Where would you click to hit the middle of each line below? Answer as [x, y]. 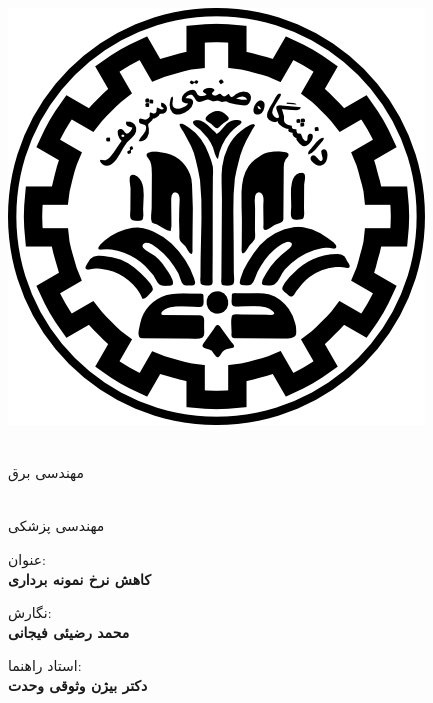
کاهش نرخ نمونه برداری [79, 578]
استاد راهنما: [45, 665]
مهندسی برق [46, 472]
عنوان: [27, 558]
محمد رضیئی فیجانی [69, 631]
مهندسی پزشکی [56, 525]
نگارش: [30, 612]
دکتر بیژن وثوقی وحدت [78, 684]
